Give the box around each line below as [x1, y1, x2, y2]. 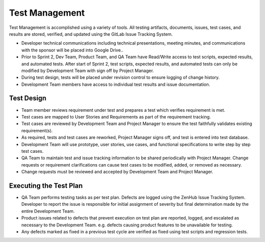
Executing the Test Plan [9, 181, 83, 190]
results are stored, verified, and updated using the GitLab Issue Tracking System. [9, 31, 173, 37]
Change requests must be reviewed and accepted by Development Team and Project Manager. [21, 169, 213, 175]
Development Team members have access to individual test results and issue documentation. [21, 81, 211, 87]
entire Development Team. [21, 208, 75, 214]
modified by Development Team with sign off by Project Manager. [21, 68, 154, 73]
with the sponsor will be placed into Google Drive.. [21, 47, 124, 53]
